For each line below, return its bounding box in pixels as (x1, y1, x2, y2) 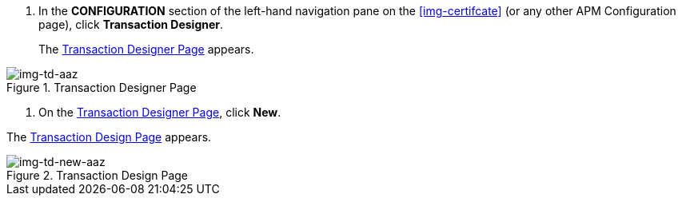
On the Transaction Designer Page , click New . (38, 105, 281, 119)
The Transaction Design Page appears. (6, 130, 212, 144)
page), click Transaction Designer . (38, 18, 224, 31)
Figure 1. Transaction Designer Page (6, 81, 197, 94)
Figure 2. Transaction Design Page (6, 168, 189, 182)
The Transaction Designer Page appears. (38, 42, 254, 56)
